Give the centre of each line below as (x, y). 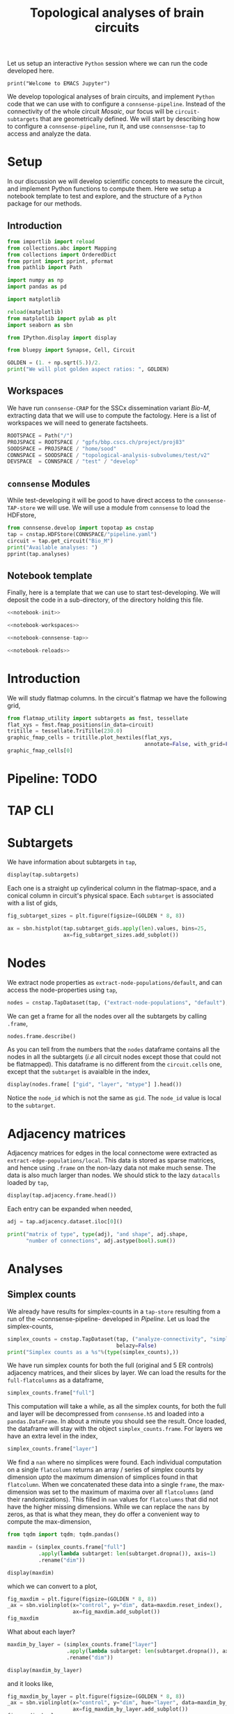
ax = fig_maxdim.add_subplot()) (116, 1612)
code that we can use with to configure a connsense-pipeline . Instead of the (116, 104)
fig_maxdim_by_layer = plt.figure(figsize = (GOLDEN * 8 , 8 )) (96, 1697)
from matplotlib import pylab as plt (62, 318)
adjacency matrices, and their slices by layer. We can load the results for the (117, 1373)
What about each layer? (41, 1632)
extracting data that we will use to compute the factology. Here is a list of (112, 415)
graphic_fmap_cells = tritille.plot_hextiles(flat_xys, (90, 738)
